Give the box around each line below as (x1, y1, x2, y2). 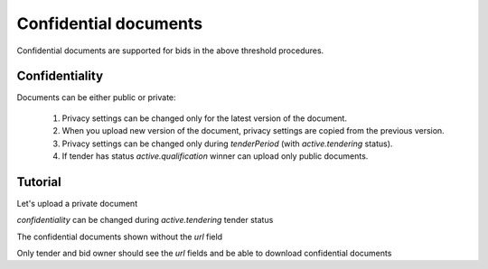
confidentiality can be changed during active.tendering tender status (16, 215, 274, 226)
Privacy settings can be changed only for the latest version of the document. (61, 113, 348, 124)
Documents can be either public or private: (16, 92, 176, 103)
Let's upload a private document (16, 198, 138, 209)
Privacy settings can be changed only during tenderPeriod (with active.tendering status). (61, 138, 393, 149)
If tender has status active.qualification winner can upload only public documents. (61, 151, 369, 162)
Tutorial (16, 174, 62, 190)
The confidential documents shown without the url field (16, 231, 223, 242)
